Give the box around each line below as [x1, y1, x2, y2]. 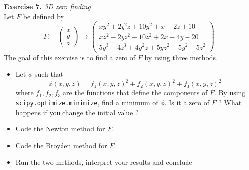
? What [218, 97, 242, 107]
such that [34, 69, 63, 79]
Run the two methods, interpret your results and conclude [15, 157, 192, 167]
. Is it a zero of [164, 97, 209, 107]
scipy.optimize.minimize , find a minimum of [15, 97, 158, 107]
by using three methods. [144, 52, 218, 62]
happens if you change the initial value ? [15, 107, 139, 117]
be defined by [23, 11, 64, 21]
